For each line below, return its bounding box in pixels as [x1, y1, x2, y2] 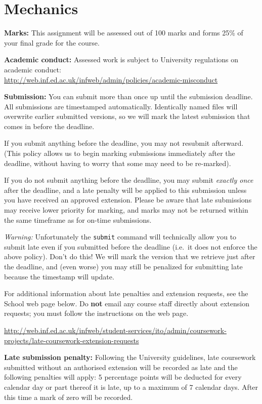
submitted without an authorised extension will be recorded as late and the [4, 361, 238, 372]
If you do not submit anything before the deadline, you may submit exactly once [4, 175, 253, 185]
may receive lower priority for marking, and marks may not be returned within [4, 205, 248, 215]
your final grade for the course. [4, 37, 100, 48]
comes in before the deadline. [4, 120, 95, 131]
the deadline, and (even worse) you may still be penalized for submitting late [4, 261, 243, 272]
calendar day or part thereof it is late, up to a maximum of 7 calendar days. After [4, 382, 258, 392]
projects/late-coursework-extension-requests [4, 335, 139, 345]
